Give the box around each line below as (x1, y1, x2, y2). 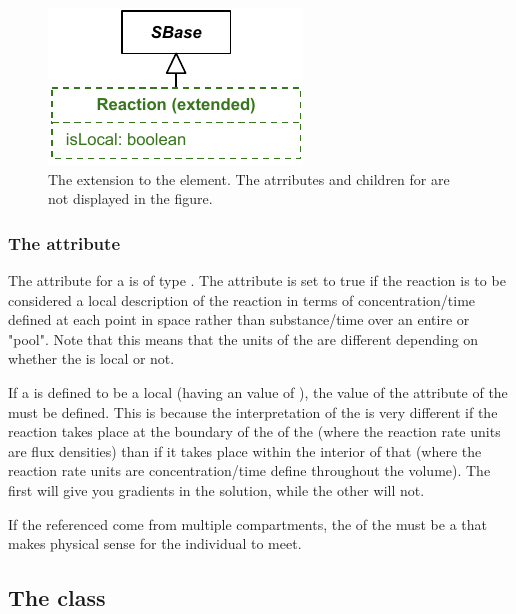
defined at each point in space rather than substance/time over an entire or (8, 309, 470, 330)
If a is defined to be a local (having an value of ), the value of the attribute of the (8, 381, 508, 402)
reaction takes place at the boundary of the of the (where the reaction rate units (8, 421, 501, 442)
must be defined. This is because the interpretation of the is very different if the (8, 401, 498, 422)
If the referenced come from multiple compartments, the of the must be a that (8, 513, 487, 534)
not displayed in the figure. (48, 188, 213, 209)
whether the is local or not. (8, 348, 175, 369)
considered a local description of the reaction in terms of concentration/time (8, 289, 476, 310)
